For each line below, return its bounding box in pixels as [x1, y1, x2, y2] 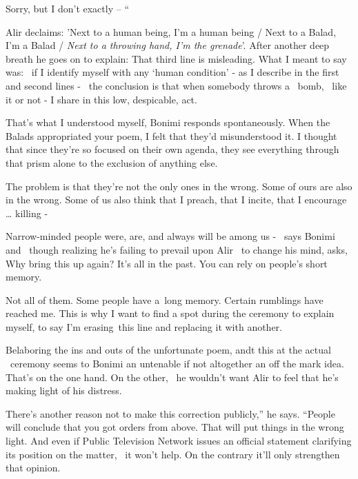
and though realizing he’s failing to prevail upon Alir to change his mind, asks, [6, 242, 348, 256]
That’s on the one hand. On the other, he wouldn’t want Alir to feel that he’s [6, 369, 339, 384]
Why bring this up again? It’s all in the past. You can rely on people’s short [6, 256, 328, 270]
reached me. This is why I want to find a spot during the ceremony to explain [6, 306, 335, 320]
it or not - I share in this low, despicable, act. [6, 92, 197, 106]
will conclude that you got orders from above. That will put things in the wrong [6, 420, 344, 434]
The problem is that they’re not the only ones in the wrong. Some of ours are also [6, 179, 352, 193]
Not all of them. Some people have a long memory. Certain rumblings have [6, 292, 324, 307]
